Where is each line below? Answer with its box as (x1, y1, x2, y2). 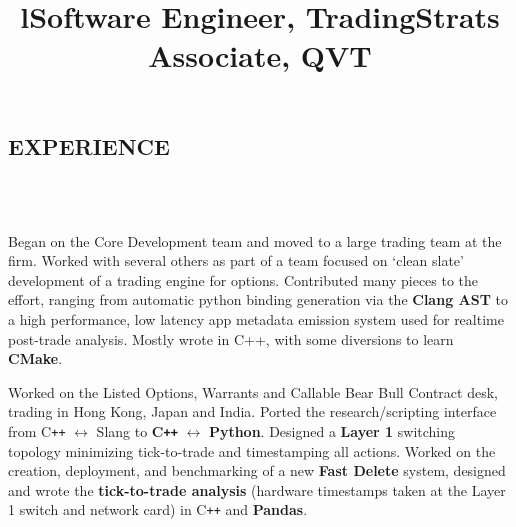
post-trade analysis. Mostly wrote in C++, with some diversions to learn (8, 328, 454, 349)
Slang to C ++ (96, 420, 178, 441)
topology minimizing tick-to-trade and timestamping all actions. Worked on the (8, 440, 496, 461)
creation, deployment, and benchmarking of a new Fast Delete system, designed (8, 460, 506, 481)
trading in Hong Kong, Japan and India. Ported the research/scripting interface (8, 401, 497, 422)
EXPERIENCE (8, 130, 170, 161)
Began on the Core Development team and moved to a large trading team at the (8, 230, 502, 251)
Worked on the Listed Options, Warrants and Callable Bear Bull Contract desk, (8, 381, 498, 402)
